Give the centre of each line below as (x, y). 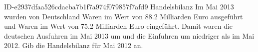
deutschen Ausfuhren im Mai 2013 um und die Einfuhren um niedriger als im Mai (129, 35)
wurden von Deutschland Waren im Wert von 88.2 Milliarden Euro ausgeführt (124, 16)
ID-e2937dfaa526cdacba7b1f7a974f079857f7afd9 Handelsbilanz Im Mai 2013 (119, 6)
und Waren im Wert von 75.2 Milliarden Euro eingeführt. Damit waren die (119, 26)
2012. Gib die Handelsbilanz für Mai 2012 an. (74, 45)
